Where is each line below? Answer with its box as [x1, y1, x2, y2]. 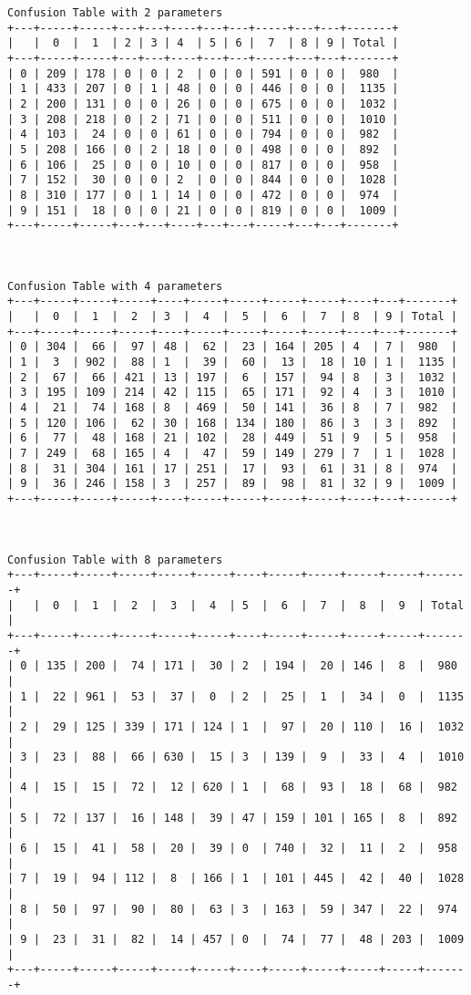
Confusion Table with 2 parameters [7, 6, 223, 19]
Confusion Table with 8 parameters [7, 553, 223, 566]
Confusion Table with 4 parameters [7, 279, 223, 293]
